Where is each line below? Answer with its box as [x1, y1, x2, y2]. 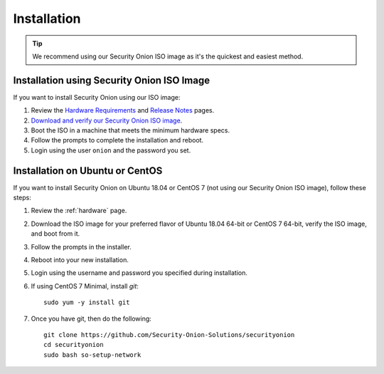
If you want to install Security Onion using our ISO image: [13, 93, 181, 101]
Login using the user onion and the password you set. [31, 146, 191, 155]
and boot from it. [31, 229, 80, 238]
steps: [13, 193, 31, 202]
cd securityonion [43, 341, 104, 349]
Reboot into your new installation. [31, 256, 129, 264]
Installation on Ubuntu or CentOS [13, 165, 163, 177]
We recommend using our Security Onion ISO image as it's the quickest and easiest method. [32, 52, 304, 61]
